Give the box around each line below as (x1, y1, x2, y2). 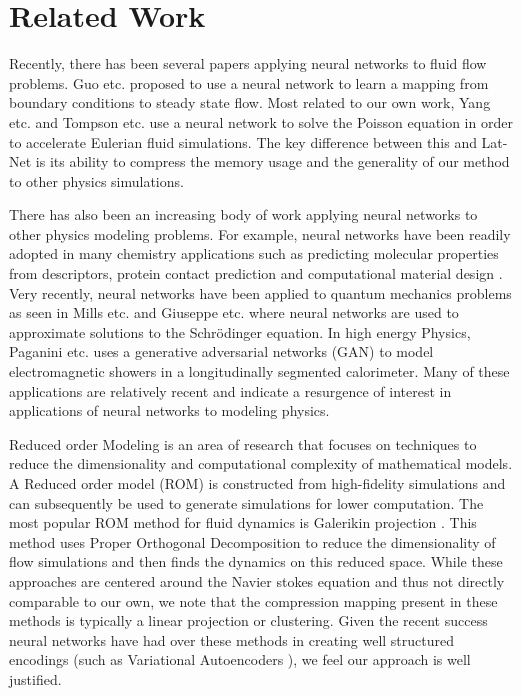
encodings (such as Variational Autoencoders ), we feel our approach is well (9, 649, 471, 670)
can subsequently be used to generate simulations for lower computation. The (9, 492, 484, 513)
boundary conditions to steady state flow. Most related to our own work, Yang (9, 92, 491, 113)
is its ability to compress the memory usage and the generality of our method (35, 151, 510, 172)
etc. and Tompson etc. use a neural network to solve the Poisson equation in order (9, 111, 513, 132)
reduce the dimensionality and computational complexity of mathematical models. (9, 453, 513, 474)
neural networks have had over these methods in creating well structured (9, 629, 455, 650)
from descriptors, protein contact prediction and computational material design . (9, 263, 503, 284)
